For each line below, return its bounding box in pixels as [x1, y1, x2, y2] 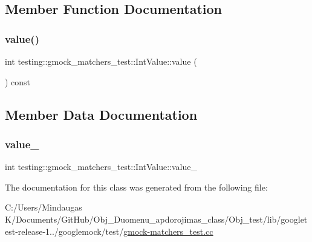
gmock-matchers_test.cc [123, 224, 213, 237]
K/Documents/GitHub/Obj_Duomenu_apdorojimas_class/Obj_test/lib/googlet [5, 212, 308, 225]
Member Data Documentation [5, 105, 198, 123]
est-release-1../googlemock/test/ [5, 224, 124, 237]
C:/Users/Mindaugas [5, 201, 82, 214]
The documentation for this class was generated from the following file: [5, 180, 268, 193]
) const [5, 75, 31, 88]
